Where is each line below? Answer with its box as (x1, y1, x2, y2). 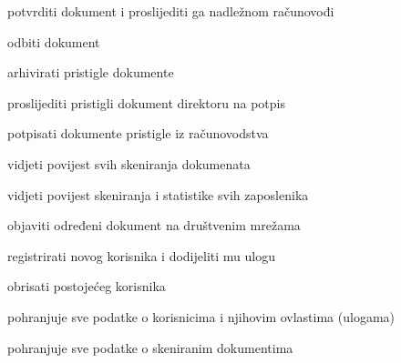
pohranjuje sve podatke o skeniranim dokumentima (7, 338, 293, 357)
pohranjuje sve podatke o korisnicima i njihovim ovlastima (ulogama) (7, 307, 396, 326)
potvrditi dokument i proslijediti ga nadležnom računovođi (7, 2, 334, 20)
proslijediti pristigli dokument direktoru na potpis (7, 93, 285, 112)
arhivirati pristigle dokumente (7, 63, 174, 82)
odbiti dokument (7, 32, 100, 51)
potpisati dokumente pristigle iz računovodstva (7, 124, 269, 143)
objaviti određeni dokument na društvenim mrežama (7, 216, 301, 235)
